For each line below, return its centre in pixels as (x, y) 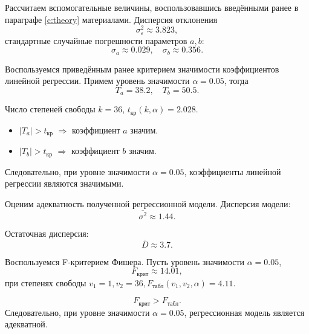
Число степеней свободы (50, 109)
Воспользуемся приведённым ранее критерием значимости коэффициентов (142, 69)
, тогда (236, 81)
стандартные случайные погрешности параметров (96, 40)
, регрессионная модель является (244, 312)
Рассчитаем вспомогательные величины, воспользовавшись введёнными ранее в (152, 7)
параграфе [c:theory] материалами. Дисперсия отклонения (111, 19)
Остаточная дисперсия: (47, 233)
